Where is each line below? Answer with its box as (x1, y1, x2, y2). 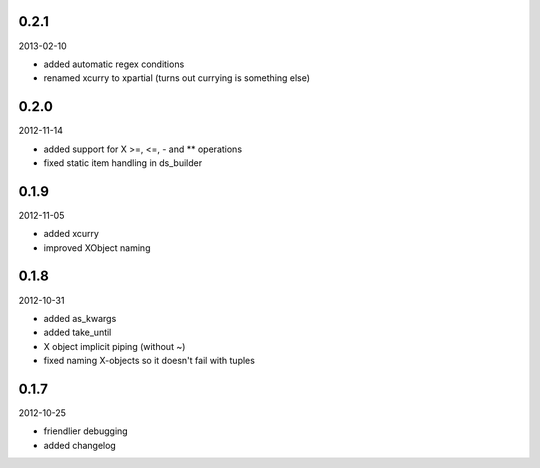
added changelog (43, 439, 117, 451)
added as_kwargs (43, 312, 117, 324)
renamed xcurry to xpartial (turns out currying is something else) (43, 72, 310, 84)
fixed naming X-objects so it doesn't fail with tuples (43, 355, 255, 367)
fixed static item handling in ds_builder (43, 156, 203, 169)
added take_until (43, 326, 112, 339)
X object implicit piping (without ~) (43, 340, 186, 352)
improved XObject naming (43, 241, 151, 254)
